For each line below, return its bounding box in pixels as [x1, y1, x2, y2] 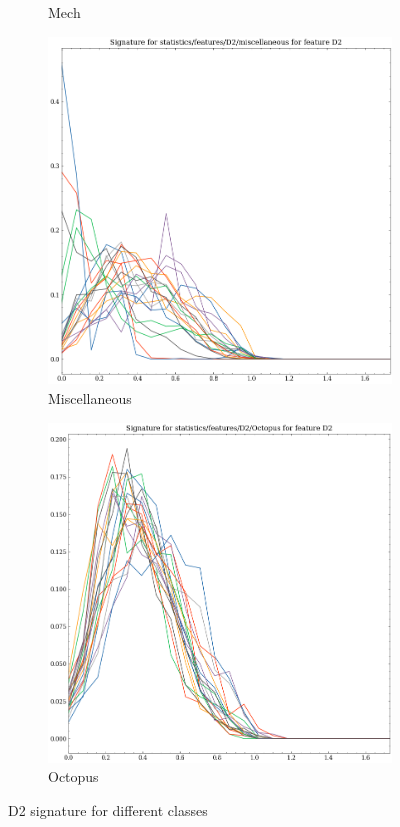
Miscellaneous [48, 388, 132, 408]
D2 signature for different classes [8, 800, 208, 821]
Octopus [48, 766, 99, 787]
